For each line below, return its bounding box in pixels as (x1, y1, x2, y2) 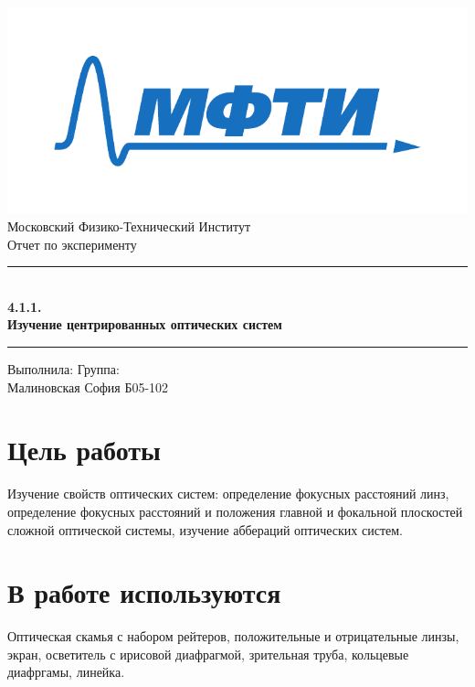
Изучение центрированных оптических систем (7, 315, 282, 334)
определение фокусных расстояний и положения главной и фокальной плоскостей (7, 501, 463, 521)
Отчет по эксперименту (7, 234, 137, 253)
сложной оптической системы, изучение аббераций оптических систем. (7, 520, 403, 539)
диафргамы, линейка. (7, 662, 125, 682)
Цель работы (7, 431, 161, 468)
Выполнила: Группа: (7, 360, 120, 379)
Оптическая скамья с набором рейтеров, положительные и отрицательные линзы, (7, 627, 459, 646)
